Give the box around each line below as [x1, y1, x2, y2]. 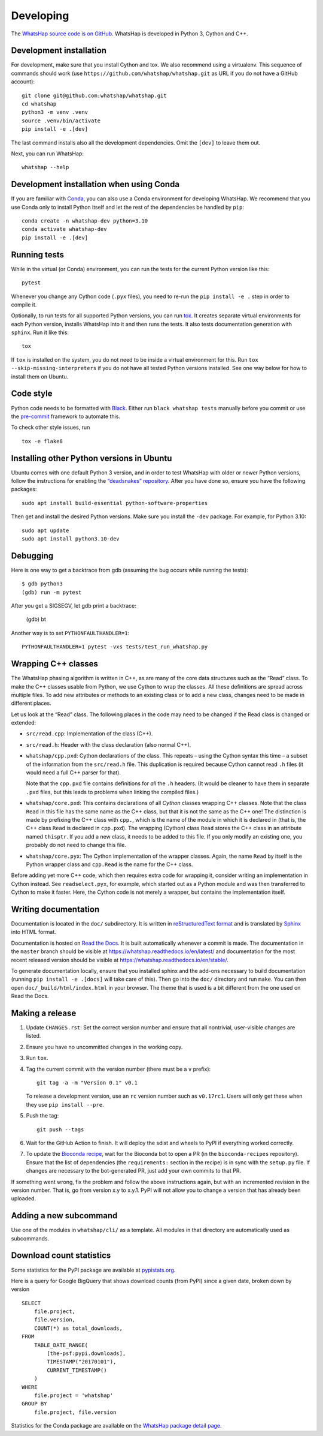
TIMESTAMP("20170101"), [47, 1359, 117, 1365]
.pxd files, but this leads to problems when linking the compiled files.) [26, 788, 199, 795]
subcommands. [11, 1234, 50, 1242]
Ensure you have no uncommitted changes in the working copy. [26, 1043, 183, 1050]
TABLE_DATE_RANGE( [33, 1341, 89, 1348]
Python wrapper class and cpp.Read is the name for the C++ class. [26, 861, 193, 868]
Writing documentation [11, 904, 100, 914]
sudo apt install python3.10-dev [22, 535, 120, 542]
